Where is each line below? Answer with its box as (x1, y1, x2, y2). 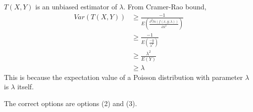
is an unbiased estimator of (35, 1, 117, 11)
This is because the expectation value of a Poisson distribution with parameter (4, 72, 243, 82)
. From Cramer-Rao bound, (123, 1, 206, 11)
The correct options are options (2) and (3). (4, 98, 137, 108)
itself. (17, 81, 34, 92)
